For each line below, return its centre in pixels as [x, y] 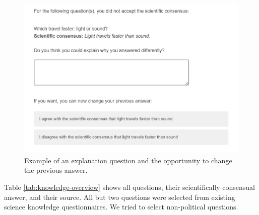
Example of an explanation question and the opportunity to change [128, 160]
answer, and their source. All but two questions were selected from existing [120, 197]
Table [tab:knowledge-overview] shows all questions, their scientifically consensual [130, 187]
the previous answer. [56, 170]
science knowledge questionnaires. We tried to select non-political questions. [121, 207]
